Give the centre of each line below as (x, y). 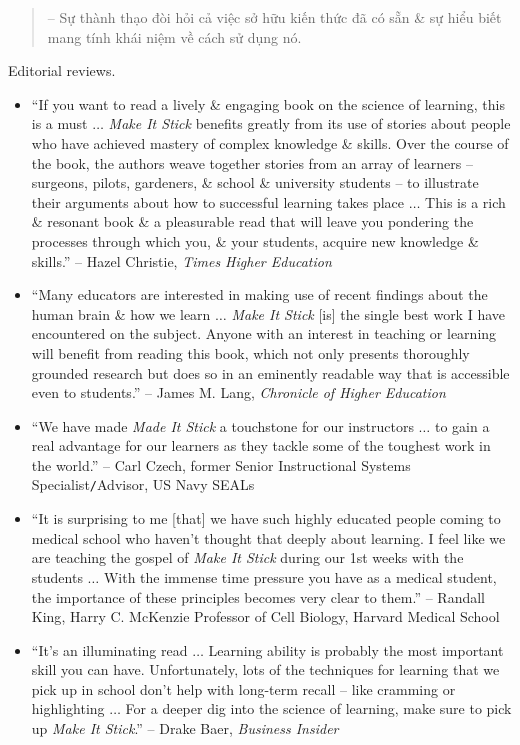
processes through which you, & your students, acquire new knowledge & (255, 240)
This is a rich (465, 201)
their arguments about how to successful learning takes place (218, 201)
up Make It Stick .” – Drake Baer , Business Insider (185, 728)
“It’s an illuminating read (109, 649)
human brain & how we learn (121, 313)
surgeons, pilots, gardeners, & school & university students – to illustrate (255, 182)
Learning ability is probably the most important (356, 649)
